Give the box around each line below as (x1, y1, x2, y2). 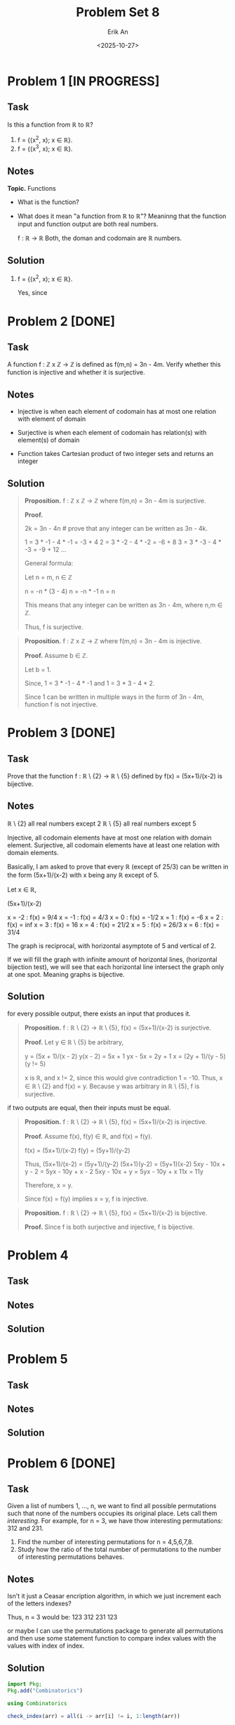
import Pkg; (7, 1680, 42, 1688)
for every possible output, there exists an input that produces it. (7, 1009, 192, 1018)
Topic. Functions (7, 184, 56, 192)
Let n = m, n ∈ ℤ (24, 573, 72, 581)
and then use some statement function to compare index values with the (7, 1634, 217, 1643)
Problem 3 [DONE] (7, 725, 116, 741)
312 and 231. (7, 1524, 44, 1533)
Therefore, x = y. (24, 1180, 73, 1189)
